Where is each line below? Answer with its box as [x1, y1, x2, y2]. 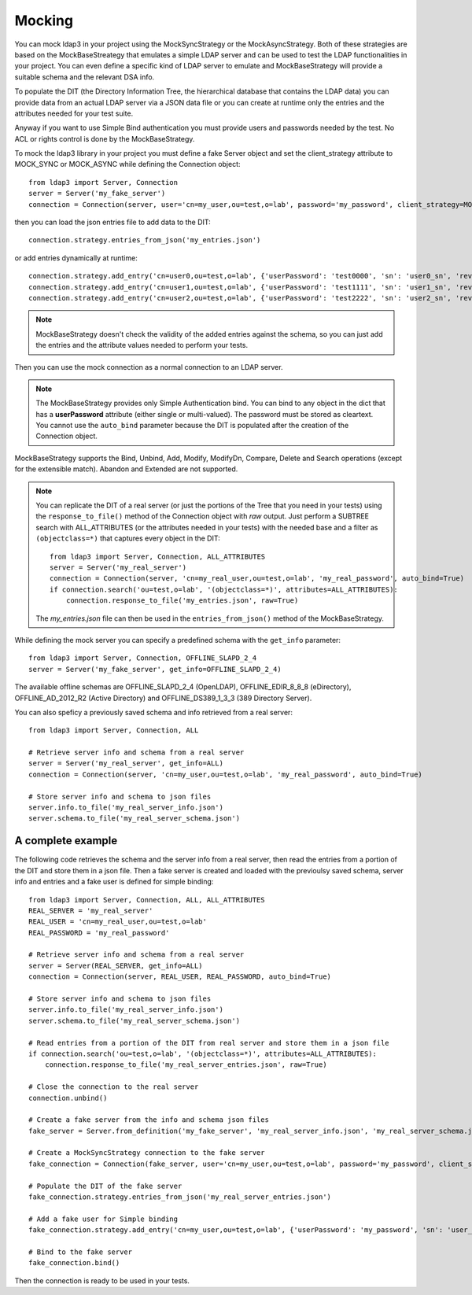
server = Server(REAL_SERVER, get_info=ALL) [28, 961, 204, 970]
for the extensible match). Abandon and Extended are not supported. [14, 464, 238, 474]
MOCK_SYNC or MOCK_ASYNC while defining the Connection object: [14, 160, 241, 169]
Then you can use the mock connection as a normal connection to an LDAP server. [14, 362, 283, 371]
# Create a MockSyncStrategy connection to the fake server [28, 1149, 265, 1157]
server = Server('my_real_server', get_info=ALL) [28, 759, 224, 768]
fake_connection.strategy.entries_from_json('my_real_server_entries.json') [28, 1193, 332, 1201]
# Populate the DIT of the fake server [28, 1181, 183, 1190]
